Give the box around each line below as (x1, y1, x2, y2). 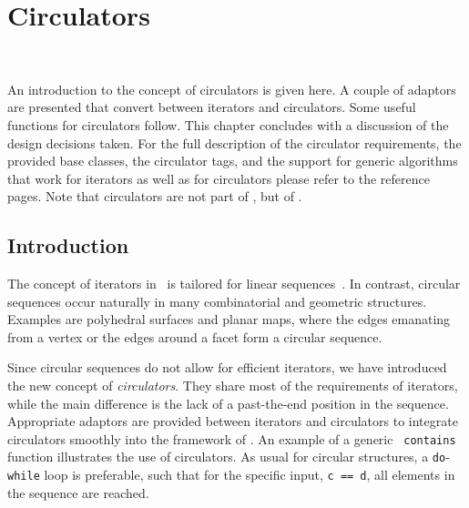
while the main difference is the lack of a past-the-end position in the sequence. (7, 393, 449, 412)
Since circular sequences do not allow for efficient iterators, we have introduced (7, 358, 447, 377)
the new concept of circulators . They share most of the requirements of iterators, (7, 376, 458, 395)
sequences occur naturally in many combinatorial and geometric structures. (7, 291, 427, 310)
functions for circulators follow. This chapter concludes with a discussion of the (7, 115, 449, 134)
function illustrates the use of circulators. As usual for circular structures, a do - (7, 447, 450, 466)
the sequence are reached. (7, 483, 149, 502)
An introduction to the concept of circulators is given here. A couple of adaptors (7, 79, 456, 98)
